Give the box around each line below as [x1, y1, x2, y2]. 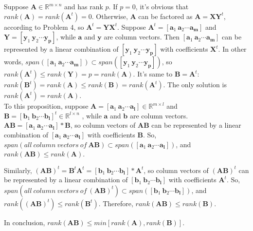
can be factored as [138, 11, 193, 21]
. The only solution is [163, 79, 227, 90]
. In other [218, 44, 247, 54]
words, [4, 57, 23, 67]
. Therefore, [98, 198, 133, 208]
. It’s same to [133, 69, 173, 79]
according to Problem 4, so [4, 21, 84, 32]
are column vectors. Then [104, 32, 180, 42]
